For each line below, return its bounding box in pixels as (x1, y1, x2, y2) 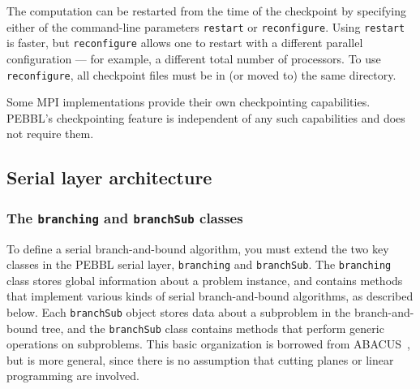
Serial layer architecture (6, 165, 212, 190)
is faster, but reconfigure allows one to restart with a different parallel (6, 34, 363, 51)
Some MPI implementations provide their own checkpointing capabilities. (6, 93, 371, 110)
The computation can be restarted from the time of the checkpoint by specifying (6, 2, 406, 19)
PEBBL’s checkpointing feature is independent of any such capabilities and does (6, 109, 405, 126)
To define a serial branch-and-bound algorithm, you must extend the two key (6, 240, 389, 257)
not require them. (6, 125, 94, 142)
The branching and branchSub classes (6, 207, 243, 227)
